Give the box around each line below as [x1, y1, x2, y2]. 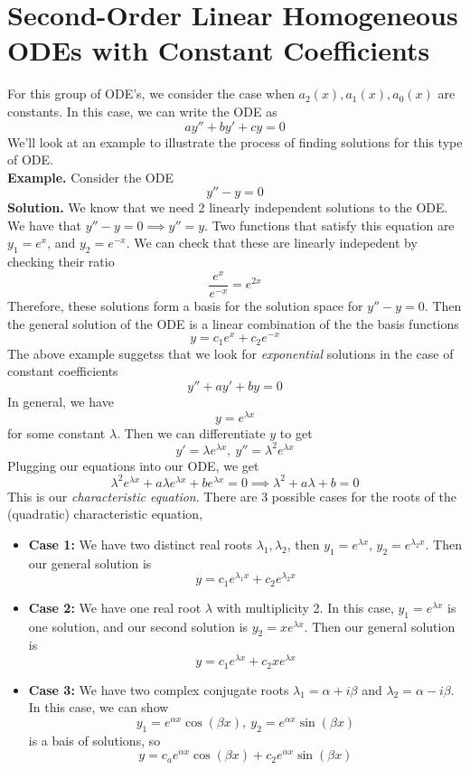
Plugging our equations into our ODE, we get [7, 455, 259, 474]
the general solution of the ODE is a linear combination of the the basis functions [7, 314, 459, 333]
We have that [7, 215, 82, 234]
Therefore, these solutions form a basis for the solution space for [7, 296, 363, 315]
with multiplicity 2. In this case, [216, 597, 394, 616]
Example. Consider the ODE [7, 167, 174, 186]
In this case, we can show [28, 698, 169, 717]
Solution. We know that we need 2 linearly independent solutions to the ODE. [7, 198, 448, 217]
